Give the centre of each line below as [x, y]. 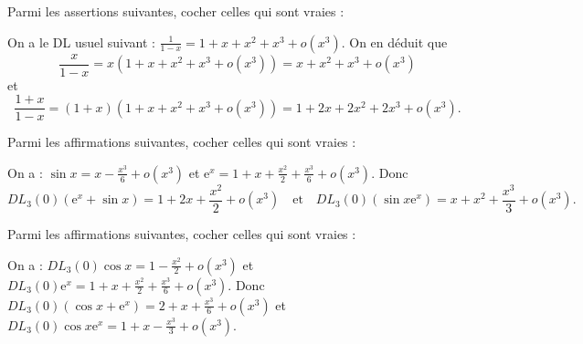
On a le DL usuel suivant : [81, 42]
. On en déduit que [394, 42]
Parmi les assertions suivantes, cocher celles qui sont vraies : [176, 11]
